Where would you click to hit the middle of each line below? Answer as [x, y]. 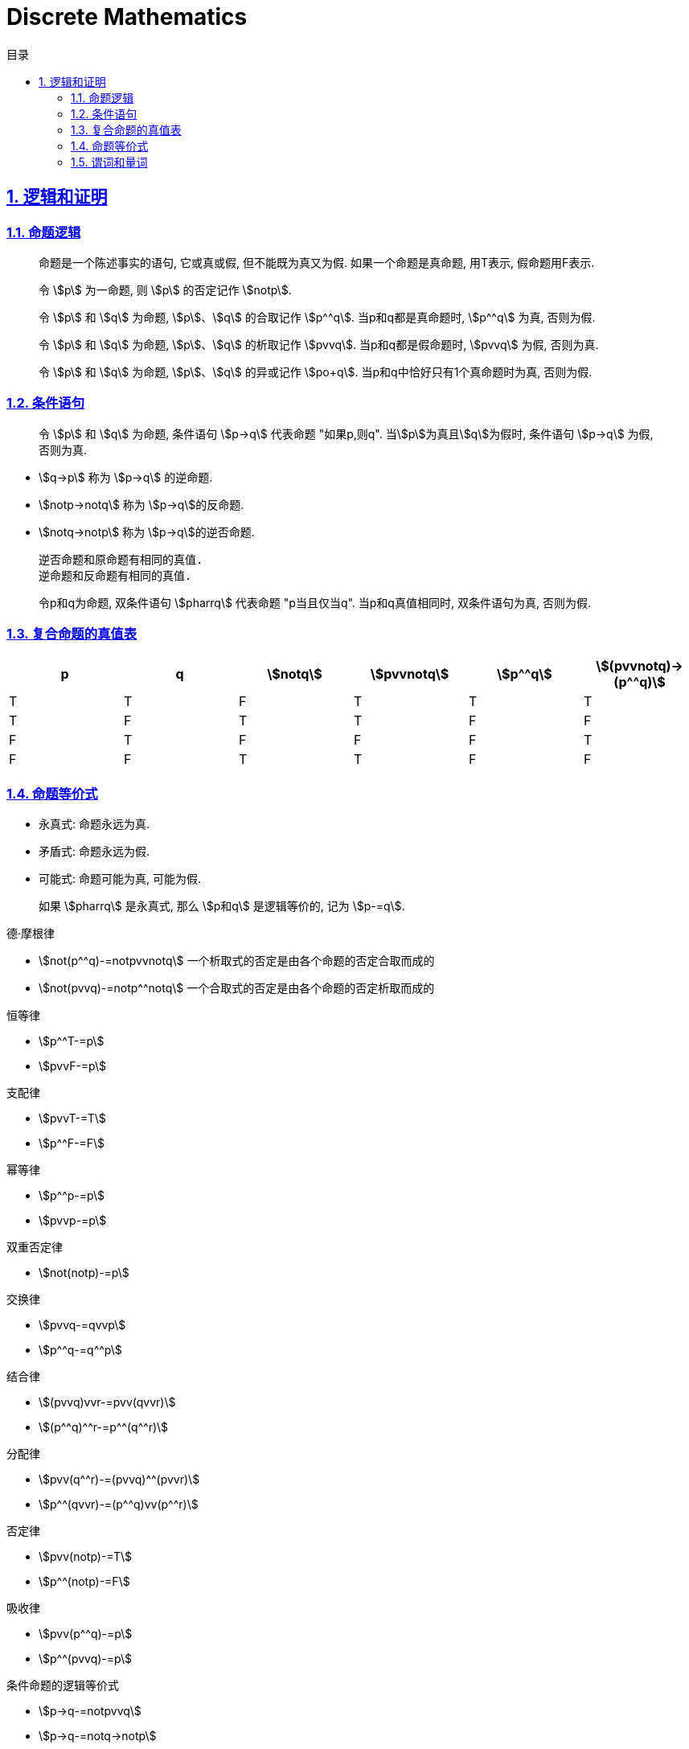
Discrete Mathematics [127, 17]
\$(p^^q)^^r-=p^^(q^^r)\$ [104, 1427]
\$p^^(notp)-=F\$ [84, 1582]
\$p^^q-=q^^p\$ [80, 1350]
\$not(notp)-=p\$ [84, 1273]
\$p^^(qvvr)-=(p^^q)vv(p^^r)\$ [119, 1505]
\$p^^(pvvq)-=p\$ [85, 1659]
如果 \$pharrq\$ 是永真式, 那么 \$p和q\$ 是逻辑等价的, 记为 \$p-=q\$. [222, 906]
